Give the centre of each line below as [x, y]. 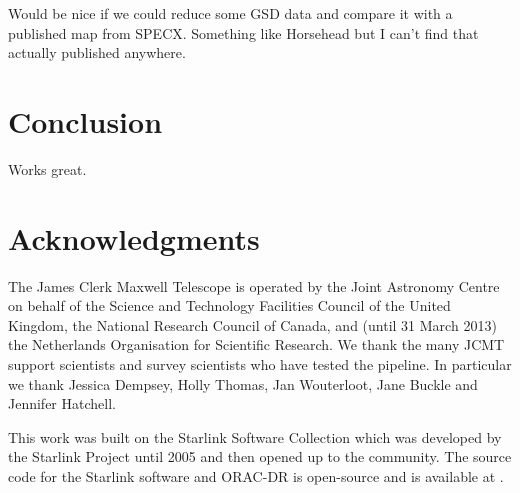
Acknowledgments [134, 237]
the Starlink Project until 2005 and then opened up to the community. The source [260, 456]
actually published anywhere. [97, 52]
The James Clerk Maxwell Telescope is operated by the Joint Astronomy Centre [254, 285]
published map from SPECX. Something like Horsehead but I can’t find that [243, 32]
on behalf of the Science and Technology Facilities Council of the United [229, 305]
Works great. [47, 168]
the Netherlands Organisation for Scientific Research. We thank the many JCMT [256, 344]
